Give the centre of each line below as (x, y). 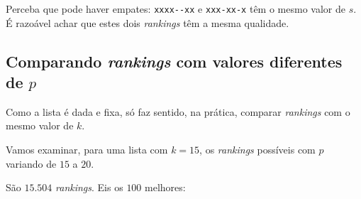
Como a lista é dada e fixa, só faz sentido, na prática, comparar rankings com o (178, 111)
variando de (31, 163)
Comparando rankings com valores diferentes (174, 61)
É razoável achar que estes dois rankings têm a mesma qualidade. (148, 22)
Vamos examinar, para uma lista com (87, 150)
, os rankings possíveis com (257, 150)
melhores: (165, 187)
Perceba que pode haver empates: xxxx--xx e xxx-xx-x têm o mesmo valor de (176, 9)
